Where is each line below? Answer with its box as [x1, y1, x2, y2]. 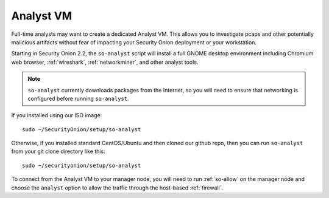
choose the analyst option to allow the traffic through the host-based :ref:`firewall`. [11, 184, 224, 191]
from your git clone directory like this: [11, 148, 106, 155]
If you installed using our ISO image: [11, 112, 102, 119]
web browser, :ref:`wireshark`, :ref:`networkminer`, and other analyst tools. [11, 58, 199, 66]
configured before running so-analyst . [27, 95, 129, 102]
